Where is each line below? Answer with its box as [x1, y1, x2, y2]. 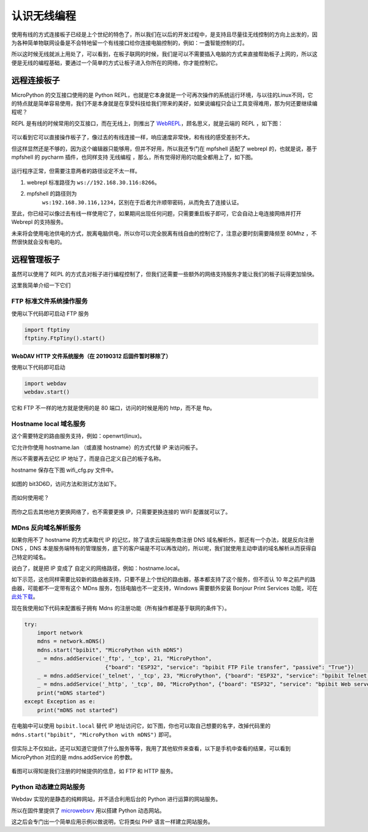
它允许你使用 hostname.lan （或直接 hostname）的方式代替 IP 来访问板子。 [11, 444, 202, 451]
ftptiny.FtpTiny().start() [24, 334, 105, 342]
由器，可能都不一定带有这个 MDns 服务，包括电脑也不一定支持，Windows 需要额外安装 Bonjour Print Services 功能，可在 [11, 584, 318, 591]
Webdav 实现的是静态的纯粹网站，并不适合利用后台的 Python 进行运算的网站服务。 [11, 795, 221, 803]
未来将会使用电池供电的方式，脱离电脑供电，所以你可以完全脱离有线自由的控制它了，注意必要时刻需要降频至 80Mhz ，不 [11, 229, 317, 237]
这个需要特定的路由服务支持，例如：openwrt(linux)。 [11, 433, 145, 440]
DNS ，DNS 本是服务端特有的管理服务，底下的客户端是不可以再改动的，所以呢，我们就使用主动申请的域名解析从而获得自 [11, 545, 317, 552]
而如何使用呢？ [11, 494, 49, 501]
